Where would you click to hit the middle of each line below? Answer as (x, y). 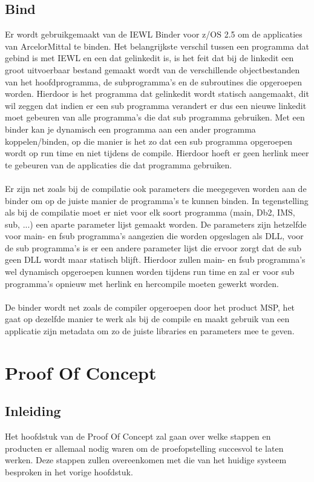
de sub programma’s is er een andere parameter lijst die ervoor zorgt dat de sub (153, 247)
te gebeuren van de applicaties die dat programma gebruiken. (119, 164)
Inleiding (33, 411)
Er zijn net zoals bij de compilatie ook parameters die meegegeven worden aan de (156, 188)
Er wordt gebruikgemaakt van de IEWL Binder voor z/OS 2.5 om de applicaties (154, 34)
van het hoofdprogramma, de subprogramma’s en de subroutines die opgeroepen (153, 81)
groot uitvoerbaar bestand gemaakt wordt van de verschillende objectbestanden (152, 69)
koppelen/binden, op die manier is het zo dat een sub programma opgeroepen (149, 141)
